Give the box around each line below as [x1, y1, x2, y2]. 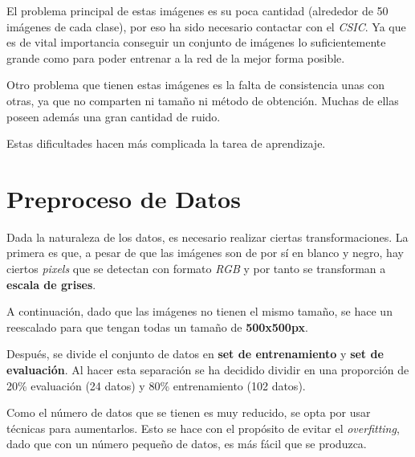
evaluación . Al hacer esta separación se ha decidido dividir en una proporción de [6, 361, 409, 378]
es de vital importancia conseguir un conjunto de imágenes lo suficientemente [6, 34, 386, 51]
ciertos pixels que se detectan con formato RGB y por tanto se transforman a [6, 260, 386, 277]
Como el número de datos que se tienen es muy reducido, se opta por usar [6, 404, 371, 421]
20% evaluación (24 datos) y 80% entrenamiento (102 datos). [6, 377, 306, 394]
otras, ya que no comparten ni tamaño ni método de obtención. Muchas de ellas [6, 92, 399, 108]
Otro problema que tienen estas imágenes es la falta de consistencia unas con [6, 76, 385, 93]
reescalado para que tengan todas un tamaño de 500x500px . [6, 318, 308, 335]
